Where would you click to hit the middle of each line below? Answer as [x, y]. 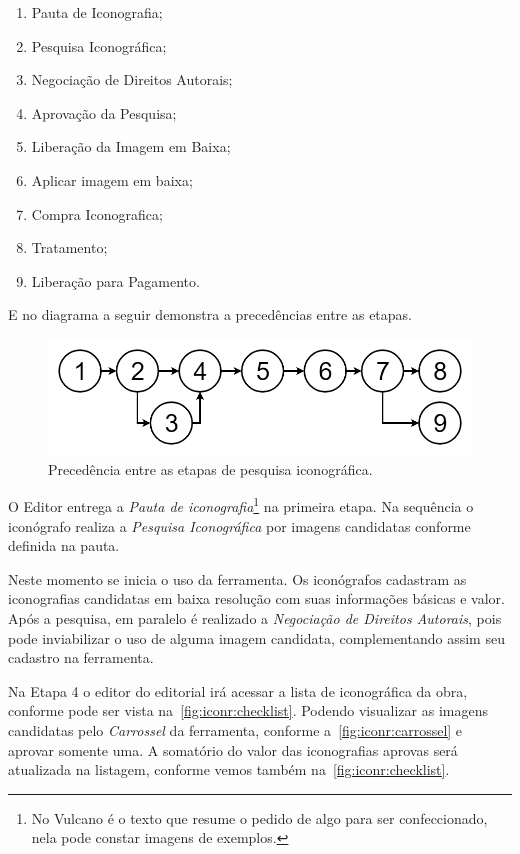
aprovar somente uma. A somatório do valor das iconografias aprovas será [233, 749]
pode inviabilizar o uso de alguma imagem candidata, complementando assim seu [256, 637]
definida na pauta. [64, 545]
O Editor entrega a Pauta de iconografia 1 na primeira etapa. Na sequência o [241, 505]
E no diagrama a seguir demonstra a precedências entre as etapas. [210, 314]
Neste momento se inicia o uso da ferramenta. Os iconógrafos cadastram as [237, 578]
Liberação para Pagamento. [115, 280]
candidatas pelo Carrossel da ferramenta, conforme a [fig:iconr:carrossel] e [235, 730]
